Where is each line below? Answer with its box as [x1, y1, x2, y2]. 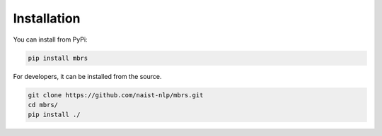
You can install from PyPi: [13, 35, 88, 44]
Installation [13, 11, 81, 26]
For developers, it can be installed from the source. [13, 72, 162, 80]
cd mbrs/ [28, 101, 59, 109]
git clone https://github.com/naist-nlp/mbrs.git [28, 91, 204, 99]
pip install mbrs [28, 54, 88, 62]
